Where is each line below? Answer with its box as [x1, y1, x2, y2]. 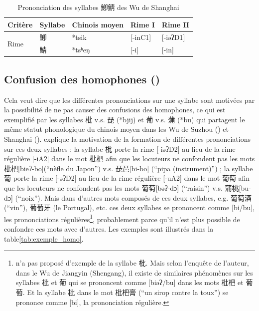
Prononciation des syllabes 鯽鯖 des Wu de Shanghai [17, 2, 179, 12]
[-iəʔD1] [161, 32, 185, 42]
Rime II [161, 19, 190, 29]
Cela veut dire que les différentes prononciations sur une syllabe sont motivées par [4, 94, 255, 105]
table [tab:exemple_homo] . [4, 233, 84, 244]
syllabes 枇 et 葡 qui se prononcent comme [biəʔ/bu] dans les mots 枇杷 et [15, 277, 244, 288]
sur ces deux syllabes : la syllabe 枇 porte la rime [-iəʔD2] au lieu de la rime [4, 143, 236, 154]
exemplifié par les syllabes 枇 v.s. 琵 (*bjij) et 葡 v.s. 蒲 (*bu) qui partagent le [4, 114, 245, 124]
